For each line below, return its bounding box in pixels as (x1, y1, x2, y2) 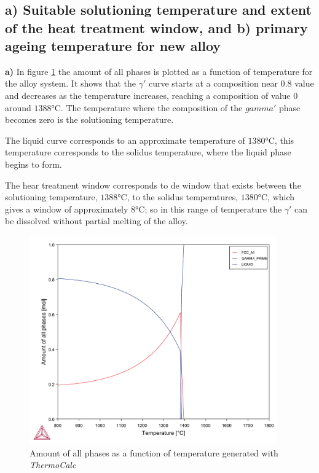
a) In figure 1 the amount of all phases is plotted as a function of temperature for (5, 64, 313, 77)
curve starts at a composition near (148, 77, 278, 90)
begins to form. (5, 157, 62, 170)
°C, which (258, 190, 295, 203)
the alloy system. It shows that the (5, 77, 136, 90)
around (5, 101, 31, 114)
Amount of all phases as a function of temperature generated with (30, 446, 278, 459)
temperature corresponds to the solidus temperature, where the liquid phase (5, 146, 291, 158)
